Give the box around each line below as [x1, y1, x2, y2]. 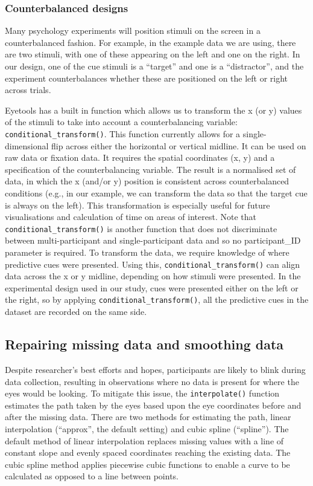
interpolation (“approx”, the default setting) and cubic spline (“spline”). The [5, 422, 289, 435]
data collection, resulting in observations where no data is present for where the [5, 375, 299, 387]
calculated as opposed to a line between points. [5, 470, 179, 482]
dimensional [5, 139, 49, 152]
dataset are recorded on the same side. [5, 305, 147, 318]
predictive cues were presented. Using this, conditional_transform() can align [5, 258, 300, 270]
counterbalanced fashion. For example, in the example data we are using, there [5, 36, 296, 48]
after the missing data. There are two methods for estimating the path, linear [5, 410, 291, 423]
